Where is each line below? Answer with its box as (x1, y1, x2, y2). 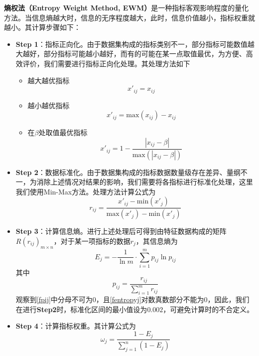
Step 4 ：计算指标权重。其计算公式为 (15, 321, 136, 331)
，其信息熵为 (135, 235, 178, 246)
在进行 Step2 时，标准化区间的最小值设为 (15, 304, 147, 314)
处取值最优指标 (38, 127, 88, 138)
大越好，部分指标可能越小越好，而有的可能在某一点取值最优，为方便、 (15, 48, 246, 59)
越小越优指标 (27, 100, 70, 110)
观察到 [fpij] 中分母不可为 (15, 294, 93, 305)
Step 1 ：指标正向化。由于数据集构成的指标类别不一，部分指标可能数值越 (15, 38, 255, 49)
